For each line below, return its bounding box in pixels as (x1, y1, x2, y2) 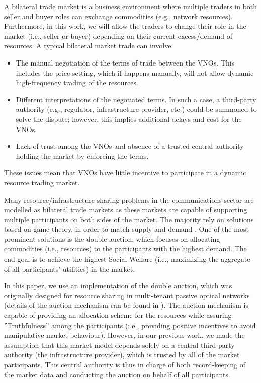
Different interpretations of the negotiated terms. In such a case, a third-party (16, 94, 256, 104)
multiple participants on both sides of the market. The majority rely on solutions (4, 214, 254, 224)
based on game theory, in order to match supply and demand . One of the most (4, 224, 249, 234)
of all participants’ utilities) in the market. (4, 263, 135, 274)
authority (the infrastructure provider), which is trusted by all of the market (4, 349, 240, 360)
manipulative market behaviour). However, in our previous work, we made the (4, 330, 245, 340)
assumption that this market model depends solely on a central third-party (4, 339, 235, 350)
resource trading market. (4, 177, 80, 187)
